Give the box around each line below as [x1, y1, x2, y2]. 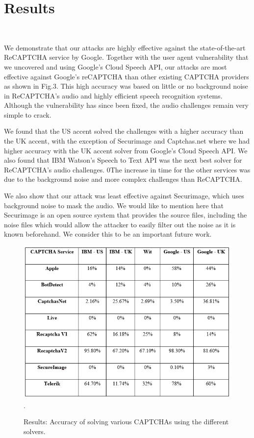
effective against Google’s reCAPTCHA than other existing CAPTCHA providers [4, 71, 249, 81]
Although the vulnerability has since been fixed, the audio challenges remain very [4, 100, 249, 110]
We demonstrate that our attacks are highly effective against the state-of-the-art [4, 42, 246, 52]
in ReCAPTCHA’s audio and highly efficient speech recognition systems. [4, 90, 223, 100]
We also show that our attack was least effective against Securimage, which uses [4, 191, 244, 201]
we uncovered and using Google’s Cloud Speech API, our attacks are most [4, 61, 227, 72]
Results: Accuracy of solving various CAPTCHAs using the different [24, 416, 229, 427]
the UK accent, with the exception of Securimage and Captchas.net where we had [4, 136, 250, 146]
